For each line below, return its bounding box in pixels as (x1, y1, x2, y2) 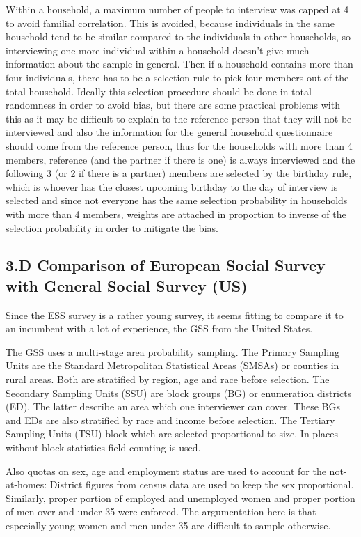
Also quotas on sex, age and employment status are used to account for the (6, 463, 326, 478)
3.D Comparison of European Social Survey (6, 254, 326, 276)
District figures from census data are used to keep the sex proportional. (49, 477, 354, 492)
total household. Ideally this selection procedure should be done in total (6, 84, 312, 98)
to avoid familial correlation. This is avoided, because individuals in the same (6, 15, 335, 30)
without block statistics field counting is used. (6, 440, 201, 455)
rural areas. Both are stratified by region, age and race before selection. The (6, 372, 330, 387)
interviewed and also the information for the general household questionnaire (6, 125, 333, 139)
